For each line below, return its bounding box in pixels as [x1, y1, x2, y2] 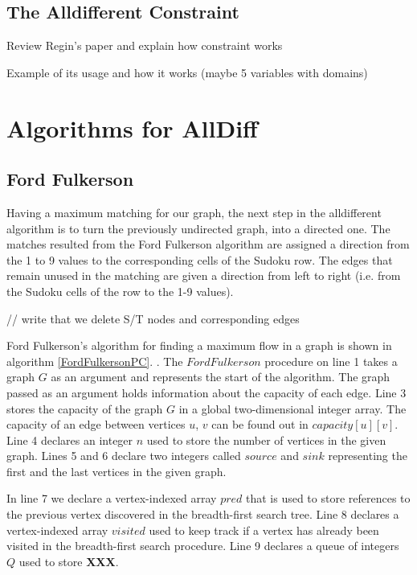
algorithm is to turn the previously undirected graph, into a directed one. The [6, 220, 390, 236]
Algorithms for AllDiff [6, 111, 258, 144]
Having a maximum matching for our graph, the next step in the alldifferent [6, 203, 382, 220]
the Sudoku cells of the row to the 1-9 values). [6, 282, 234, 299]
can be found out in [211, 416, 309, 433]
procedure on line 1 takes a [264, 352, 398, 369]
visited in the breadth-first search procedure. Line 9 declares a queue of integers [6, 537, 399, 554]
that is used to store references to [245, 490, 411, 507]
